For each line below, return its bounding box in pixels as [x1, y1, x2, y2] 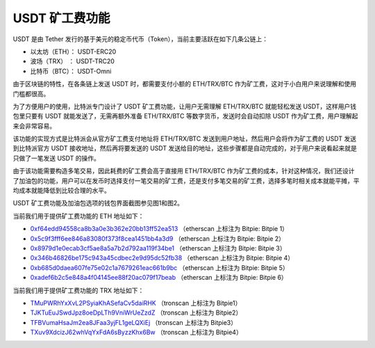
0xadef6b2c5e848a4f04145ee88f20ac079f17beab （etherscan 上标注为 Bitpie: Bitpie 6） [30, 274, 287, 282]
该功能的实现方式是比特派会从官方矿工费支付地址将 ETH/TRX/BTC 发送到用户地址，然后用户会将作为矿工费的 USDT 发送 [12, 134, 357, 143]
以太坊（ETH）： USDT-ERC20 [30, 47, 117, 56]
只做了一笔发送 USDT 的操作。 [12, 154, 100, 162]
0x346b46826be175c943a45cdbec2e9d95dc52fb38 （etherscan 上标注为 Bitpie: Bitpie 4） [30, 254, 294, 262]
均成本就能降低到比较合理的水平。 [12, 187, 110, 195]
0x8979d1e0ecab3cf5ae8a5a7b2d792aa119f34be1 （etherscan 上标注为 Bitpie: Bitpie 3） [30, 244, 286, 252]
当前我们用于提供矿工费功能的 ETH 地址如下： [12, 212, 144, 220]
